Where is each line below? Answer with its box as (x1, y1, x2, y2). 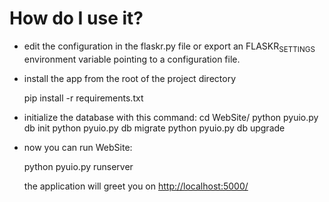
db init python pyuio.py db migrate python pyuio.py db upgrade (23, 122, 286, 134)
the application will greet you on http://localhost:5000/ (23, 180, 249, 192)
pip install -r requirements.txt (23, 92, 144, 104)
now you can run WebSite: (23, 141, 133, 153)
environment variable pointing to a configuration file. (23, 53, 241, 65)
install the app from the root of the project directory (23, 72, 236, 84)
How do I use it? (9, 7, 144, 30)
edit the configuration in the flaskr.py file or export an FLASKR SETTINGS (23, 40, 316, 54)
